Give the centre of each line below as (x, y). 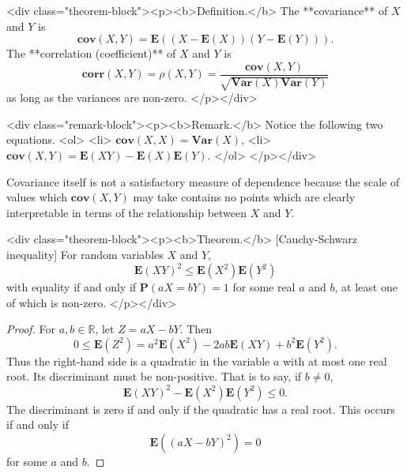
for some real (264, 287)
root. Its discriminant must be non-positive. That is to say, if (154, 376)
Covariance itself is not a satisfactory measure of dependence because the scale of (203, 181)
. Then (196, 329)
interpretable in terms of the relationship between (127, 212)
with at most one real (335, 360)
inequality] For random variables (85, 254)
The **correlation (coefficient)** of (91, 53)
